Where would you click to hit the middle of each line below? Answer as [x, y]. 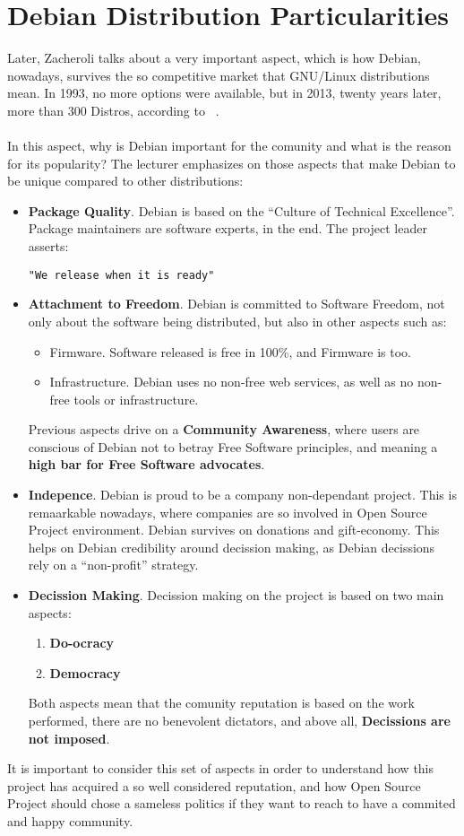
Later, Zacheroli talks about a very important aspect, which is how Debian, [214, 58]
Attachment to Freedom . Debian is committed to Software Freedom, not [236, 304]
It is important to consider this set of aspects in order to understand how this [221, 768]
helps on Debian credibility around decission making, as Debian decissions [232, 547]
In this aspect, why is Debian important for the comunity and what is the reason [229, 146]
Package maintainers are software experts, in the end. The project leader [228, 228]
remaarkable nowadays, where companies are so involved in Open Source [228, 512]
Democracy [85, 672]
